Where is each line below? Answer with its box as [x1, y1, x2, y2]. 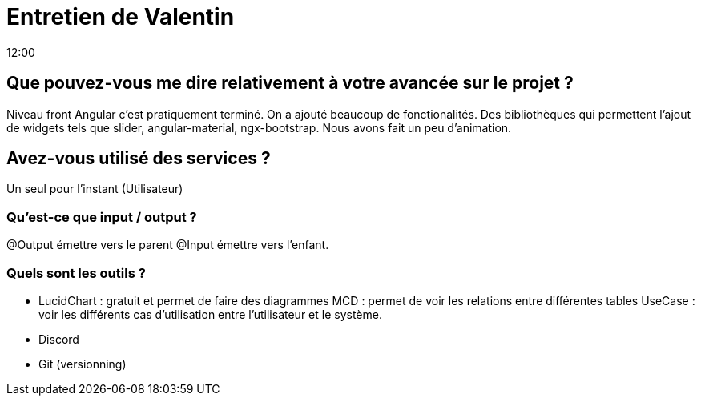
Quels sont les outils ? [6, 264, 146, 281]
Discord [38, 332, 79, 346]
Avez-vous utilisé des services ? [6, 148, 271, 169]
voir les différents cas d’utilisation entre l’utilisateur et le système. [38, 307, 382, 321]
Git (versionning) [38, 356, 127, 371]
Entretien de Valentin [6, 3, 235, 30]
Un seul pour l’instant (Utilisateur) [6, 182, 183, 196]
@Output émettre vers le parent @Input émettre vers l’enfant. [6, 238, 329, 252]
